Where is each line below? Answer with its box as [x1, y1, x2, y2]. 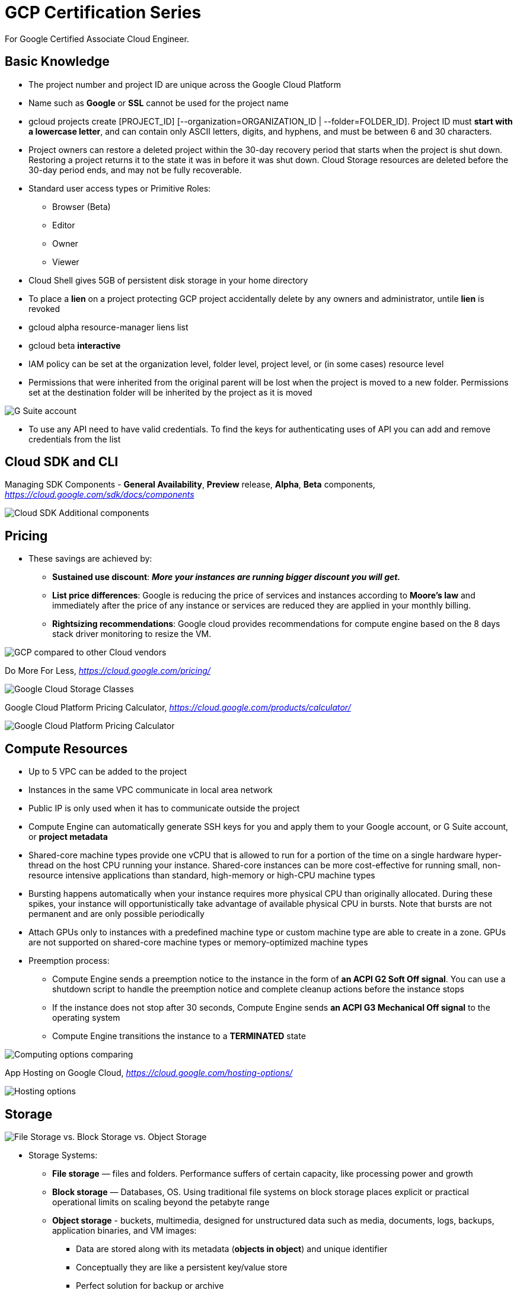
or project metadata [28, 832, 108, 842]
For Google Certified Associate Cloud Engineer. [5, 33, 189, 44]
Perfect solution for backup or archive [76, 1280, 224, 1291]
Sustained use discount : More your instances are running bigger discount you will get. [52, 572, 401, 582]
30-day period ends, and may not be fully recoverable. [28, 164, 242, 175]
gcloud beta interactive [28, 340, 121, 351]
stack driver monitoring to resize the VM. [52, 629, 212, 639]
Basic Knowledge [5, 54, 110, 69]
